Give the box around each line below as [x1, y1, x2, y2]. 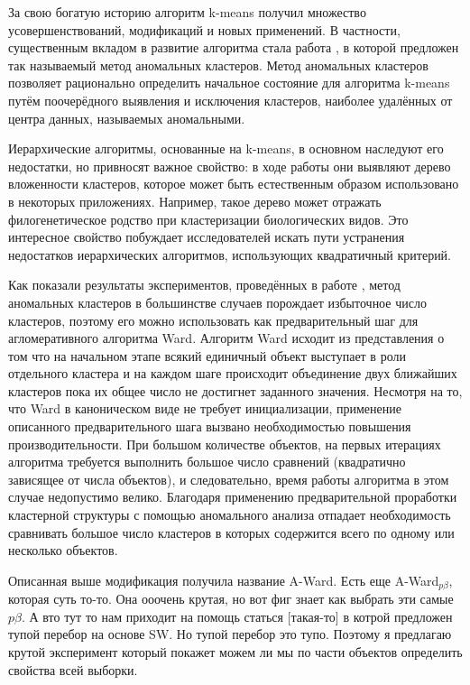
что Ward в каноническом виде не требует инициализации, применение [8, 399, 401, 418]
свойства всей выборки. [8, 660, 138, 679]
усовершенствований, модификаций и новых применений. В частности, [8, 20, 401, 39]
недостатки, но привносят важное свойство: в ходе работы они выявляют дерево [8, 156, 451, 175]
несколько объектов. [8, 541, 118, 560]
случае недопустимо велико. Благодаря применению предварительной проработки [8, 487, 457, 506]
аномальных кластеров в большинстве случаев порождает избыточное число [8, 292, 427, 311]
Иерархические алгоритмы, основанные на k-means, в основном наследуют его [8, 139, 444, 158]
